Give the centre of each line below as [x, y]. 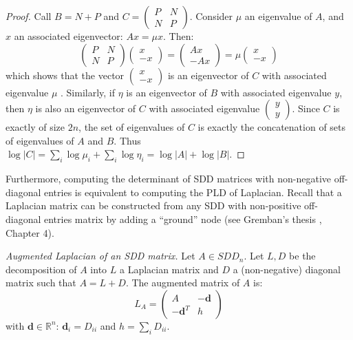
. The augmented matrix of [183, 283]
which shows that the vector [65, 75]
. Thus [127, 140]
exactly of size [35, 127]
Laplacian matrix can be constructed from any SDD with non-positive [153, 205]
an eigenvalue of [278, 16]
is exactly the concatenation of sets [272, 127]
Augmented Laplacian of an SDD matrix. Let [100, 256]
